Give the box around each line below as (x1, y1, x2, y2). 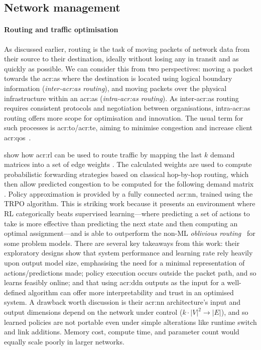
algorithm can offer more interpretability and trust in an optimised (28, 287, 234, 297)
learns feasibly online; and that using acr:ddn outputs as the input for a (4, 277, 225, 288)
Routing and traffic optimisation (4, 24, 118, 35)
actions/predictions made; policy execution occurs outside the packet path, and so (4, 267, 256, 278)
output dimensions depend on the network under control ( (4, 307, 183, 317)
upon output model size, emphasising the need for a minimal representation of (4, 257, 245, 268)
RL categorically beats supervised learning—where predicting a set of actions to (4, 208, 250, 219)
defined (4, 287, 26, 297)
